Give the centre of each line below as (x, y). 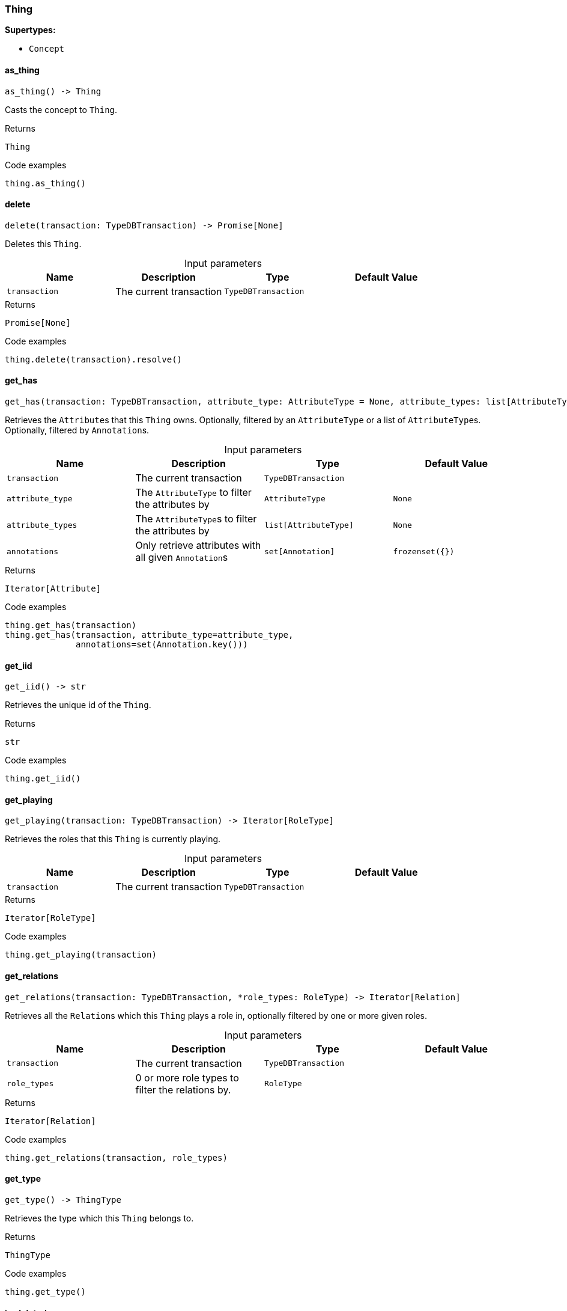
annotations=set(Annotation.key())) (162, 645)
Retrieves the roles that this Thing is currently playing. (113, 839)
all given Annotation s (182, 558)
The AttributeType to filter (193, 493)
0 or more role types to (187, 1077)
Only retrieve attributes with (198, 545)
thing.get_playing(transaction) (81, 955)
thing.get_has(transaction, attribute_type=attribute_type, (149, 635)
